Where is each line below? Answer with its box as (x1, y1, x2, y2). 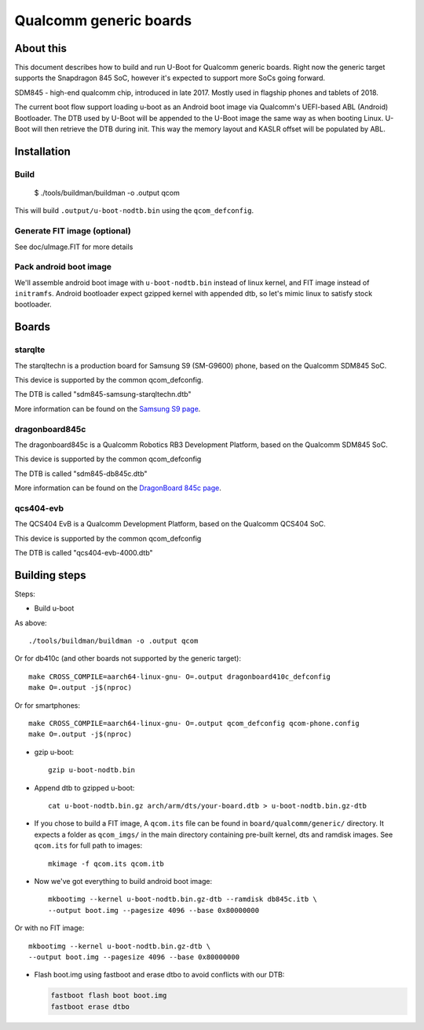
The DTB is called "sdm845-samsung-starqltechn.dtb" (14, 390, 192, 399)
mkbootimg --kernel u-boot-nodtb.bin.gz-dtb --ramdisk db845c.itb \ (48, 895, 317, 904)
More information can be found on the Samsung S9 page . (14, 404, 201, 413)
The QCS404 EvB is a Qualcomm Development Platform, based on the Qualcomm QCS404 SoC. (14, 519, 326, 529)
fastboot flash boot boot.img (50, 991, 167, 1000)
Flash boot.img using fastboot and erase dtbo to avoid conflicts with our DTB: (34, 970, 285, 980)
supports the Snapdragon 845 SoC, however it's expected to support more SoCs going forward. (14, 73, 326, 82)
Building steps (14, 568, 86, 581)
